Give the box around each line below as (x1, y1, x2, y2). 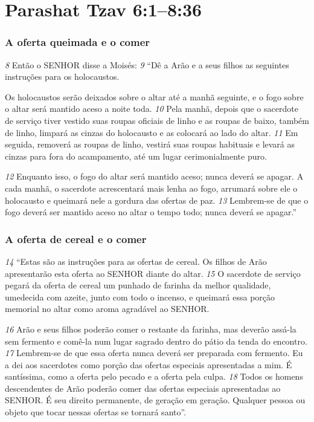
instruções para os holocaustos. (5, 70, 120, 83)
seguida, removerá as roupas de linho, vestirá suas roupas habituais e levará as (5, 138, 295, 151)
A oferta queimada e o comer (5, 34, 150, 50)
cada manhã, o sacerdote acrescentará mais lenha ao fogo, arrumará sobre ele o (5, 181, 298, 194)
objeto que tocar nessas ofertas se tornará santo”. (5, 406, 187, 418)
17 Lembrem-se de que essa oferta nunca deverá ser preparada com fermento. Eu (5, 346, 303, 359)
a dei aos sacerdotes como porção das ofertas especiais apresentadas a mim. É (5, 358, 292, 371)
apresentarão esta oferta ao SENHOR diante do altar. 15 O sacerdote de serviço (5, 267, 301, 279)
